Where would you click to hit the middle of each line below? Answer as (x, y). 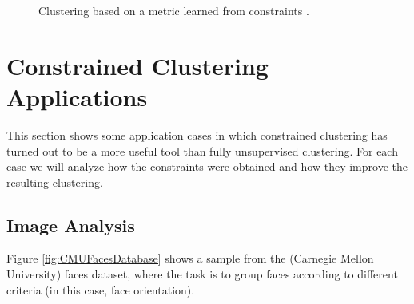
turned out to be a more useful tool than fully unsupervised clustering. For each (202, 150)
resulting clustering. (55, 182)
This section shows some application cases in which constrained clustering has (197, 134)
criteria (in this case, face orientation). (101, 289)
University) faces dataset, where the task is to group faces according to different (202, 274)
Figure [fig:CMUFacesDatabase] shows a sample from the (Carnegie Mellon (190, 258)
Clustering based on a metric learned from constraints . (174, 10)
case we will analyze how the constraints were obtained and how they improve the (207, 166)
